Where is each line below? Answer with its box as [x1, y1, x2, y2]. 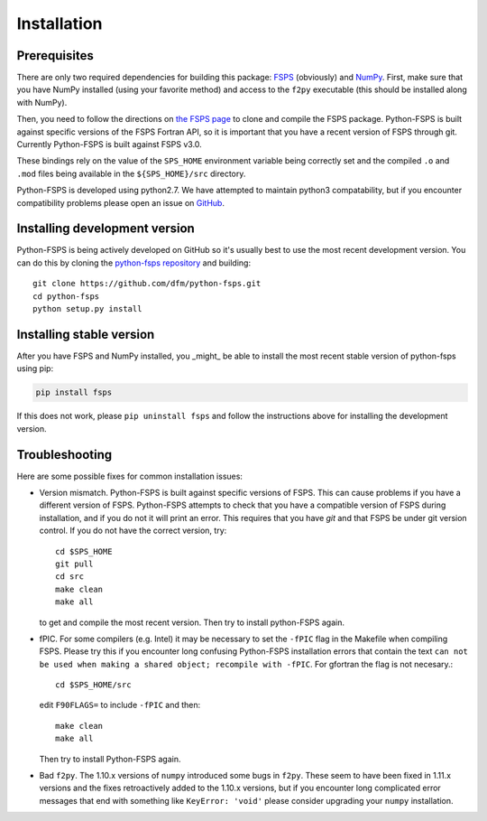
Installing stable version [16, 326, 155, 342]
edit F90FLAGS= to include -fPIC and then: [39, 700, 201, 711]
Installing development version [16, 221, 196, 237]
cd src [55, 572, 85, 582]
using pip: [16, 363, 54, 374]
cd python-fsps [32, 291, 100, 302]
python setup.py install [32, 303, 142, 314]
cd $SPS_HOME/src [55, 680, 132, 690]
